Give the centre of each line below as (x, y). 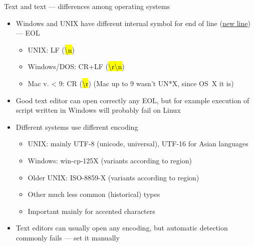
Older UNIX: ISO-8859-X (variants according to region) (113, 177)
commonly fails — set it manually (68, 237)
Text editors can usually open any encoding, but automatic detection (122, 228)
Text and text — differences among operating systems (87, 6)
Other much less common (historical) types (94, 194)
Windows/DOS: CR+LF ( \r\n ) (76, 66)
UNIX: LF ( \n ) (51, 49)
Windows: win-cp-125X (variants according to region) (110, 160)
